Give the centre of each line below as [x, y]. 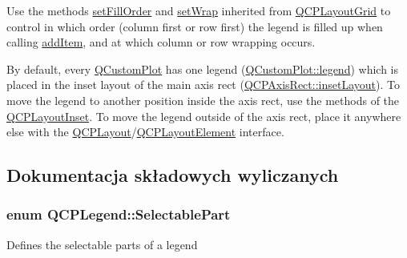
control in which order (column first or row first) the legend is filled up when [195, 26]
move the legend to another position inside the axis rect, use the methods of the [203, 100]
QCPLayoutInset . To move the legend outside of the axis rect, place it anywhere [204, 116]
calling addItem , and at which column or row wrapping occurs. [161, 42]
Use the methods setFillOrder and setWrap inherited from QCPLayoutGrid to [199, 10]
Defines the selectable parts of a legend [102, 244]
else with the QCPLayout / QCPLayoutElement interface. [145, 132]
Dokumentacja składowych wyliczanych [173, 175]
